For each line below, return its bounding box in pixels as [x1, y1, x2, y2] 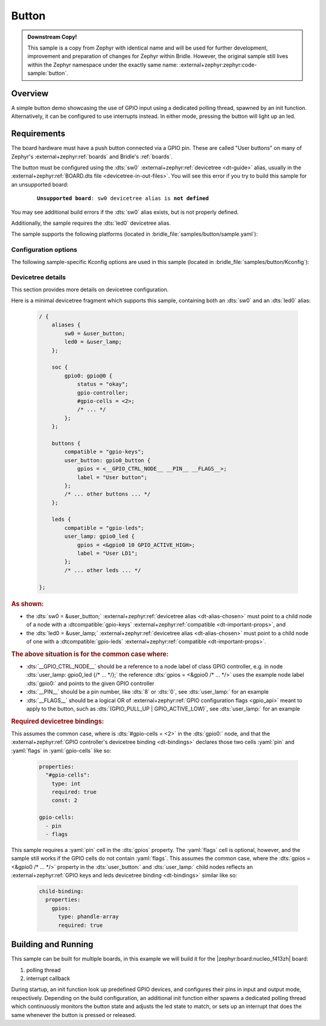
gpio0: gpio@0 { [64, 372, 113, 379]
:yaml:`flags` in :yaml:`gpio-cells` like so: [11, 747, 112, 754]
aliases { [51, 321, 81, 329]
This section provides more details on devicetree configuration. [11, 286, 169, 293]
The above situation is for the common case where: [11, 650, 169, 658]
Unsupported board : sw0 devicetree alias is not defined [37, 195, 209, 202]
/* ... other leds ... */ [64, 567, 141, 573]
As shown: [11, 599, 44, 608]
